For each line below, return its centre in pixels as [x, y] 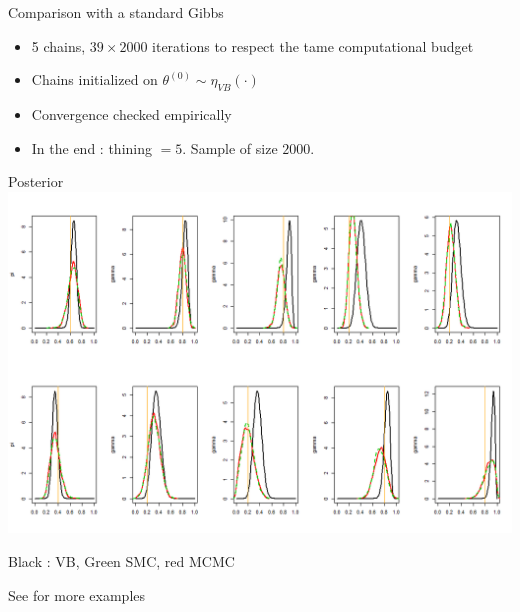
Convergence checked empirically [131, 113]
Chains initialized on [94, 79]
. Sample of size [230, 147]
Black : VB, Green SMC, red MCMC [121, 560]
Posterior [36, 181]
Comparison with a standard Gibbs [116, 12]
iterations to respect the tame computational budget [313, 45]
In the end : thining [91, 147]
